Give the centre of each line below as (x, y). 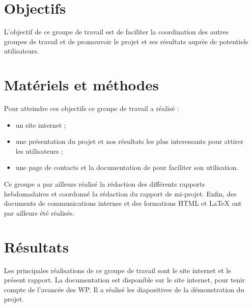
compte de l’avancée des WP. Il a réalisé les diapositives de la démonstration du (124, 289)
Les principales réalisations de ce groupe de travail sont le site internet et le (118, 270)
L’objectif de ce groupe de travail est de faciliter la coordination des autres (116, 32)
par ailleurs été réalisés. (39, 212)
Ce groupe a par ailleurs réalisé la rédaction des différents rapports (105, 184)
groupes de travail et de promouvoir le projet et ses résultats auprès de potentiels (126, 41)
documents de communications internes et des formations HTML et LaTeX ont (123, 203)
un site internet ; (41, 125)
